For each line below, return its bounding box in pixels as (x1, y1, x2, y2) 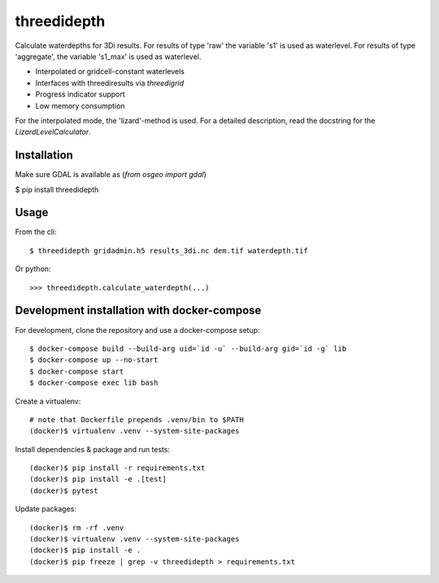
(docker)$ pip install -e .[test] (29, 475, 167, 484)
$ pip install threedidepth (15, 184, 99, 194)
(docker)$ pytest (29, 486, 98, 495)
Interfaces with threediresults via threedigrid (35, 78, 185, 88)
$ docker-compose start (29, 366, 124, 376)
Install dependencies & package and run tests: (15, 444, 171, 454)
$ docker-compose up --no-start (29, 356, 159, 365)
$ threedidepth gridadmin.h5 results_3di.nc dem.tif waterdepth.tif (29, 246, 308, 255)
